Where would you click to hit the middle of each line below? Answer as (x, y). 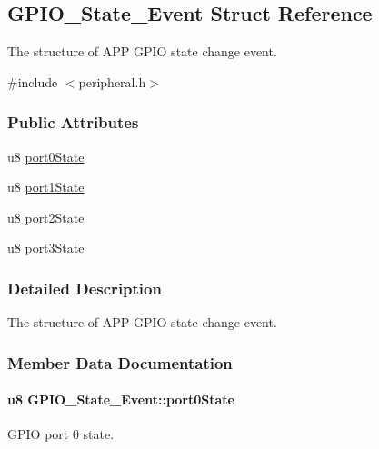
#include (33, 81)
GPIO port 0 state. (61, 434)
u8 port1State (46, 187)
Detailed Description (85, 288)
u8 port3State (46, 248)
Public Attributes (73, 122)
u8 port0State (46, 156)
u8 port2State (46, 217)
